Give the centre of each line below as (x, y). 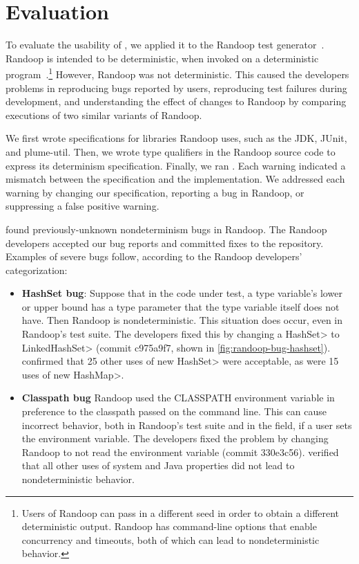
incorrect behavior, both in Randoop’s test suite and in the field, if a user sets (187, 425)
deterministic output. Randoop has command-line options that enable (169, 526)
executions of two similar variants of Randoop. (104, 115)
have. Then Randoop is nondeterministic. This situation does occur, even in (182, 320)
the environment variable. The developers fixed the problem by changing (175, 438)
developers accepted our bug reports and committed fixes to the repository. (165, 243)
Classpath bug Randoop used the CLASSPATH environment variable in (178, 398)
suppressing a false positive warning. (83, 206)
